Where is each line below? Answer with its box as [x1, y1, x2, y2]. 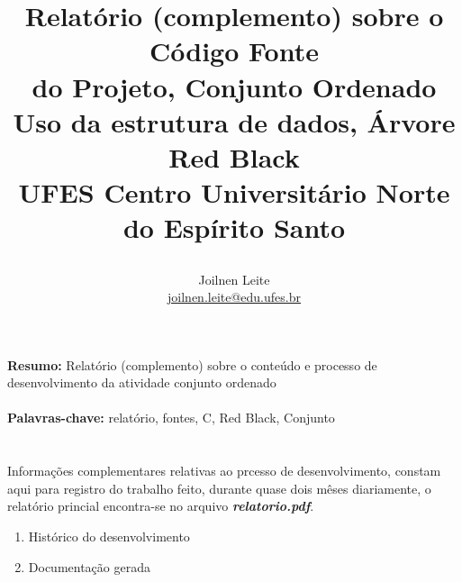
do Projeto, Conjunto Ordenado [32, 68, 437, 105]
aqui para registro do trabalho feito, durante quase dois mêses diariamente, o [7, 478, 431, 497]
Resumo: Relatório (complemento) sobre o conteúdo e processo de [7, 355, 377, 374]
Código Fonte [149, 32, 319, 69]
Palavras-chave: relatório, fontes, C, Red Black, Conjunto [7, 408, 335, 427]
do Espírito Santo [122, 209, 346, 246]
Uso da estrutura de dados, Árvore [13, 103, 456, 140]
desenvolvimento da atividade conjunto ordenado [7, 373, 276, 392]
